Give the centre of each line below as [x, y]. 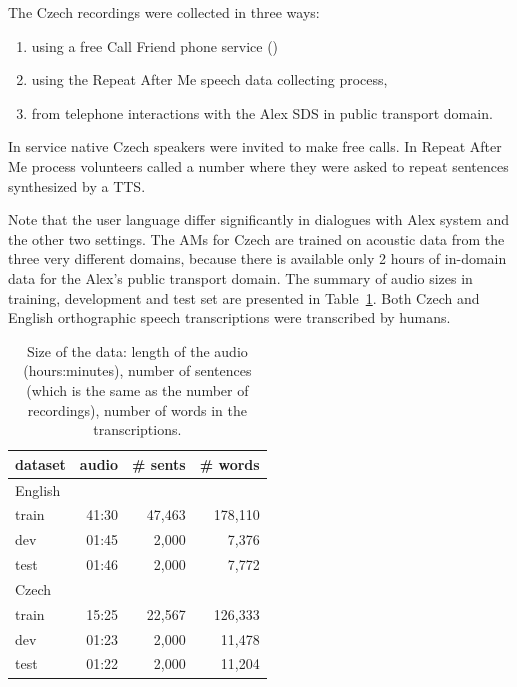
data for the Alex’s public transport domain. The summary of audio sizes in [240, 277]
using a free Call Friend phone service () [155, 45]
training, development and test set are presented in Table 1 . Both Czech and [244, 297]
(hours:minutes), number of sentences [137, 370]
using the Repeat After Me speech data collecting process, [209, 79]
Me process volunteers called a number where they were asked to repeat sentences [258, 165]
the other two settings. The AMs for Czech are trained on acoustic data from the [256, 238]
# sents [159, 463]
